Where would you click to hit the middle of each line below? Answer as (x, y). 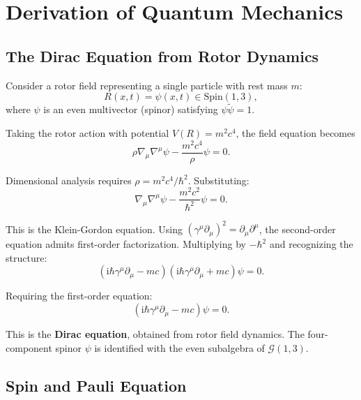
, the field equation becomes (295, 132)
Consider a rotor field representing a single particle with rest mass (147, 85)
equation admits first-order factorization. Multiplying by (126, 244)
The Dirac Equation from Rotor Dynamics (162, 55)
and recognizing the (311, 244)
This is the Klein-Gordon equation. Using (94, 229)
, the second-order (297, 229)
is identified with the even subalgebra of (179, 347)
